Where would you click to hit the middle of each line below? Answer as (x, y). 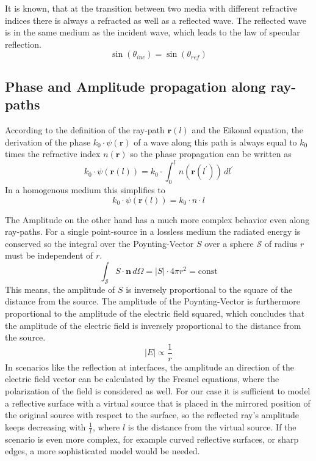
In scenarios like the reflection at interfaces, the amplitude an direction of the (150, 367)
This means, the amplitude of (60, 289)
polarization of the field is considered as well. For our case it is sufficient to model (158, 391)
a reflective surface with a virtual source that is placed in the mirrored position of (158, 403)
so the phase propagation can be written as (211, 154)
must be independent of (49, 255)
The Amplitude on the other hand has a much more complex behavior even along (157, 219)
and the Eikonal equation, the (248, 129)
